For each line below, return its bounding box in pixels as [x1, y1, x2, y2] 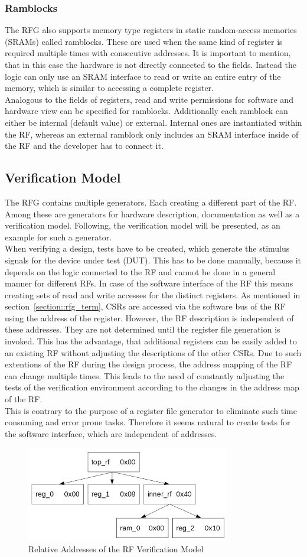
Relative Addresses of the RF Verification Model [28, 542, 204, 555]
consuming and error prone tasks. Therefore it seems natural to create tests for [5, 416, 290, 428]
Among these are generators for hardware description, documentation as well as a [5, 207, 300, 220]
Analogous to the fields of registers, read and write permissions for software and [5, 93, 293, 105]
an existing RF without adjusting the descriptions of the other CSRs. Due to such [5, 346, 302, 359]
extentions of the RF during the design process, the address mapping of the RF [5, 358, 292, 370]
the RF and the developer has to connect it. [5, 139, 164, 152]
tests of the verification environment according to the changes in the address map [5, 381, 299, 393]
